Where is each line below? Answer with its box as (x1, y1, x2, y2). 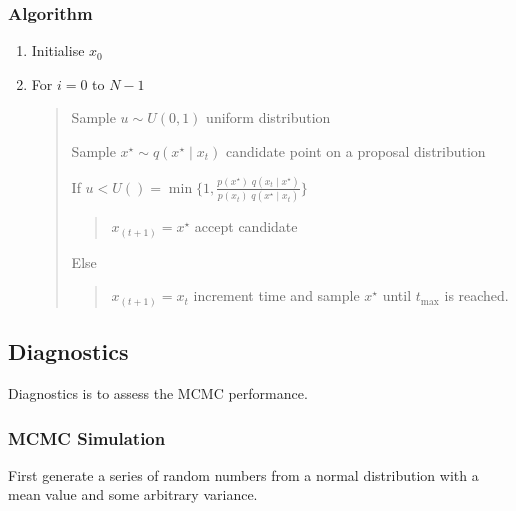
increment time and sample (193, 285, 360, 306)
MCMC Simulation (8, 425, 166, 450)
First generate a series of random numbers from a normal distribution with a (8, 464, 479, 485)
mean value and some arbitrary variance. (8, 484, 258, 505)
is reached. (444, 285, 509, 306)
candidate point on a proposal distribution (225, 141, 486, 161)
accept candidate (194, 216, 298, 237)
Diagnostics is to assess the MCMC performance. (8, 383, 308, 404)
